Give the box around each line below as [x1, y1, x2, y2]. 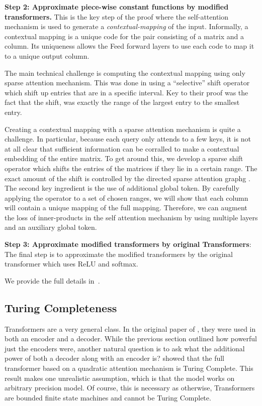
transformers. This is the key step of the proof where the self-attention [5, 11, 229, 22]
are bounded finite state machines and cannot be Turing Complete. [5, 392, 211, 402]
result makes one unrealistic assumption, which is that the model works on [5, 372, 235, 383]
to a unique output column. [5, 50, 90, 61]
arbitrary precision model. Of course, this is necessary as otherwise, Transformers [5, 382, 255, 393]
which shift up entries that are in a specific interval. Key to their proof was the [5, 87, 248, 97]
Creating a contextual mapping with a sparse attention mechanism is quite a [5, 123, 241, 134]
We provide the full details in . [5, 275, 100, 286]
